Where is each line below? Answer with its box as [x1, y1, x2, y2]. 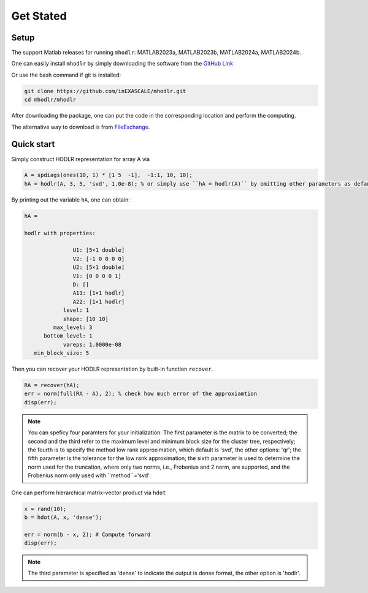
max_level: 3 [53, 323, 93, 331]
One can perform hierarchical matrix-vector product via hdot [11, 489, 166, 496]
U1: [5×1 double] [72, 247, 125, 254]
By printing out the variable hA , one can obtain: [11, 196, 130, 203]
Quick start [11, 139, 55, 149]
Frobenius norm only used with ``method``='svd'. [28, 472, 151, 479]
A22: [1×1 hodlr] [72, 298, 125, 305]
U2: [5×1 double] [72, 264, 125, 271]
